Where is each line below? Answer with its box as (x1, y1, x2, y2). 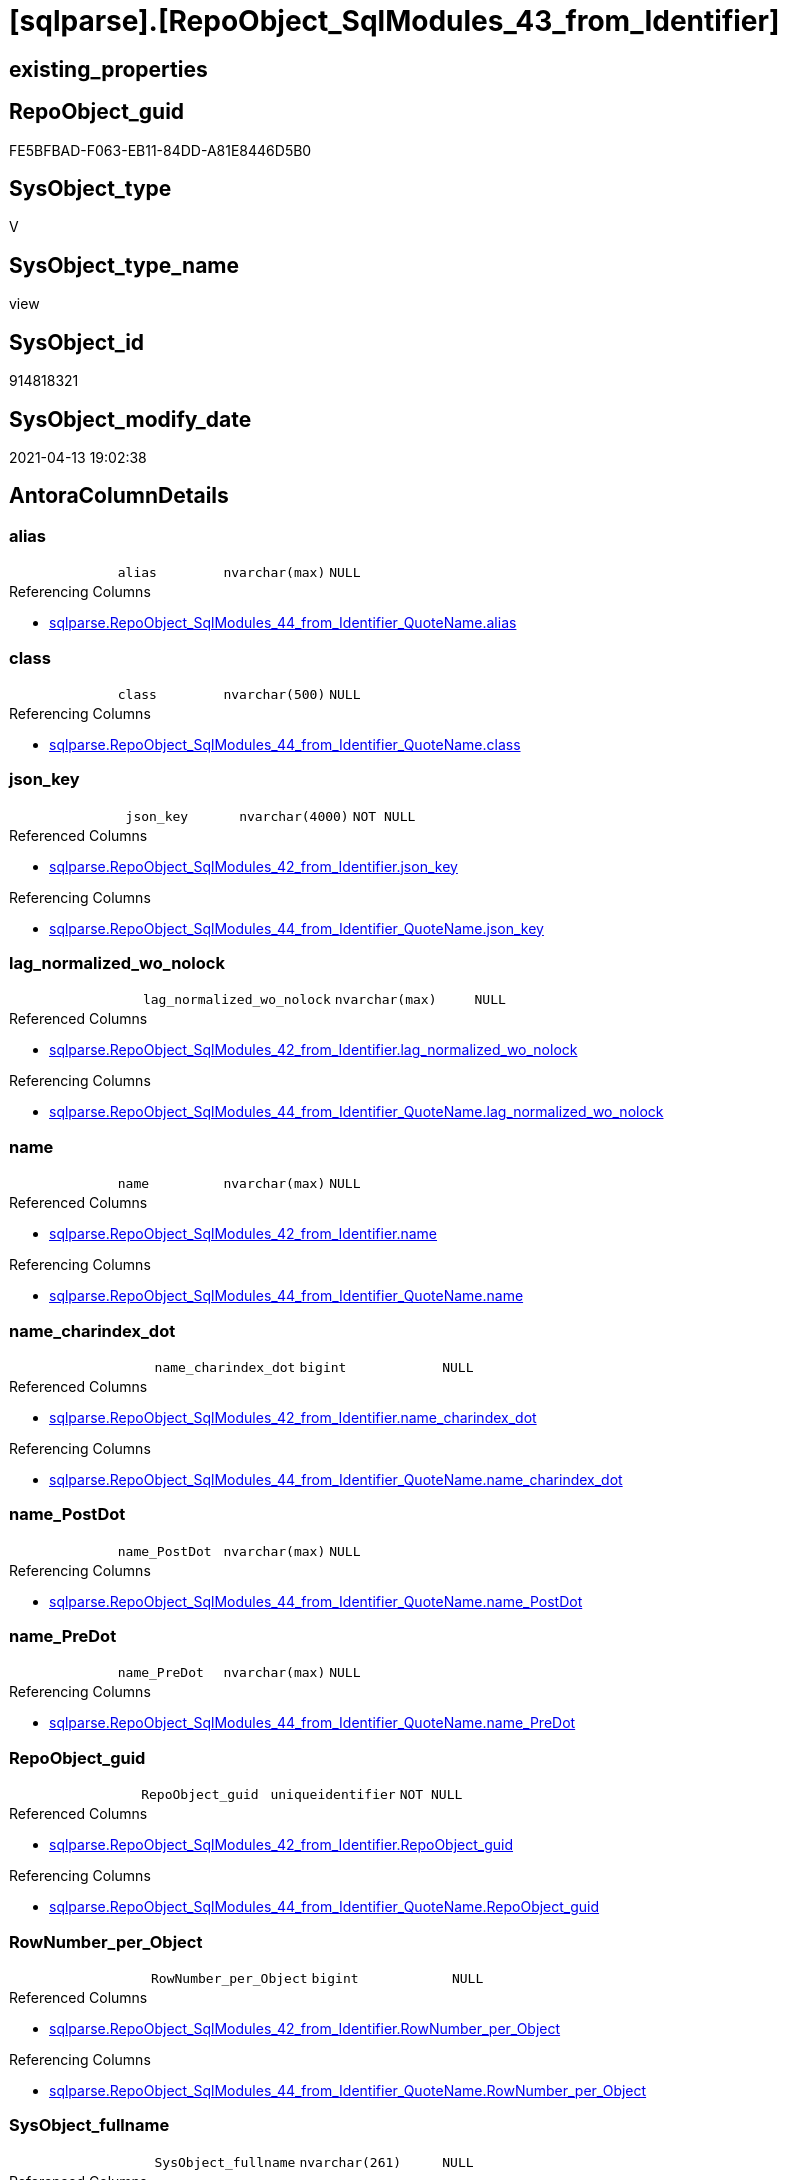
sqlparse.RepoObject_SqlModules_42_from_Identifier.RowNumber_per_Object (49, 2019, 561, 2037)
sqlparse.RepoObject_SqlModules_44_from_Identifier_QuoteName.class (49, 735, 521, 753)
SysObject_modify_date (9, 406, 252, 432)
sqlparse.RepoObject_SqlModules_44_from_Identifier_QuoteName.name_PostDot (49, 1592, 583, 1610)
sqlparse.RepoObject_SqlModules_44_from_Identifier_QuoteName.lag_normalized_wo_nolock (49, 1103, 664, 1121)
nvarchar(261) (299, 2154, 402, 2170)
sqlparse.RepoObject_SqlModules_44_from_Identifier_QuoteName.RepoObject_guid (49, 1898, 600, 1916)
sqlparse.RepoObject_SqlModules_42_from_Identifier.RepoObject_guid (49, 1836, 514, 1854)
